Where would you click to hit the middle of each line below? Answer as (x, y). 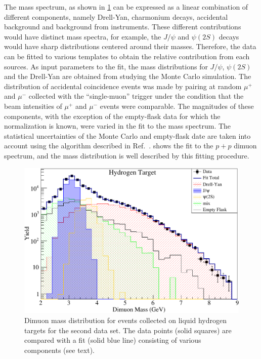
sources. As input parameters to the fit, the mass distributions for (106, 66)
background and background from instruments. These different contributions (123, 27)
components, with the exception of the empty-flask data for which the (112, 116)
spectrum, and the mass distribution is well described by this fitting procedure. (127, 155)
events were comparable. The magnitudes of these (177, 106)
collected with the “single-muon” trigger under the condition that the (136, 96)
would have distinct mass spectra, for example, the (83, 36)
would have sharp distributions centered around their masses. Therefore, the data (130, 46)
